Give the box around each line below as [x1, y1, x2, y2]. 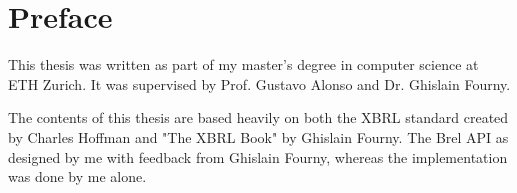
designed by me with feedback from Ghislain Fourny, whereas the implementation [8, 146, 508, 167]
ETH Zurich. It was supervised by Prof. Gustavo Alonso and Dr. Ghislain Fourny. [8, 73, 511, 94]
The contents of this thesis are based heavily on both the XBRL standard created [8, 107, 509, 128]
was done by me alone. [8, 166, 147, 187]
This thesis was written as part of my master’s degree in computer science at [8, 54, 479, 75]
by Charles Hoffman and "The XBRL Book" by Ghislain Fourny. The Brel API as [8, 126, 509, 147]
